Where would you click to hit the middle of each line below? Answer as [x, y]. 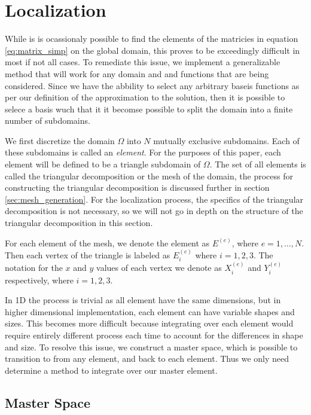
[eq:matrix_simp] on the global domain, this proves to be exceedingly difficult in [153, 50]
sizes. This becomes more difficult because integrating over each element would [149, 323]
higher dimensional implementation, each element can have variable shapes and [150, 311]
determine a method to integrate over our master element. [111, 370]
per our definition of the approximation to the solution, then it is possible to [145, 97]
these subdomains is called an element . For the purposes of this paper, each [143, 152]
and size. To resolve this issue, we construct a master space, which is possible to [151, 347]
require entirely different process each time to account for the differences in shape [154, 335]
